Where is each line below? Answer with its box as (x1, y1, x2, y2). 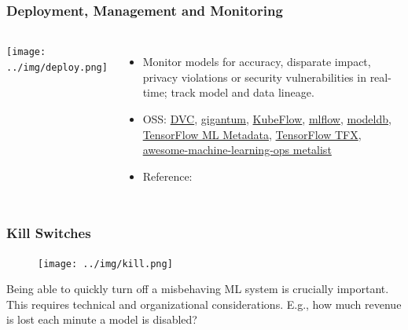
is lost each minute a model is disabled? (6, 311, 197, 328)
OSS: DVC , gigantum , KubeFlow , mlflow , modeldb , (142, 111, 391, 126)
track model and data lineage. (171, 84, 314, 101)
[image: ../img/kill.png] (38, 258, 173, 269)
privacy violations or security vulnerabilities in (142, 68, 366, 85)
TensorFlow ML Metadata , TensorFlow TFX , (142, 126, 362, 142)
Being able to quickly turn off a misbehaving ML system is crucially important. (6, 280, 389, 297)
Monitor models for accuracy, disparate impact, (142, 53, 371, 70)
